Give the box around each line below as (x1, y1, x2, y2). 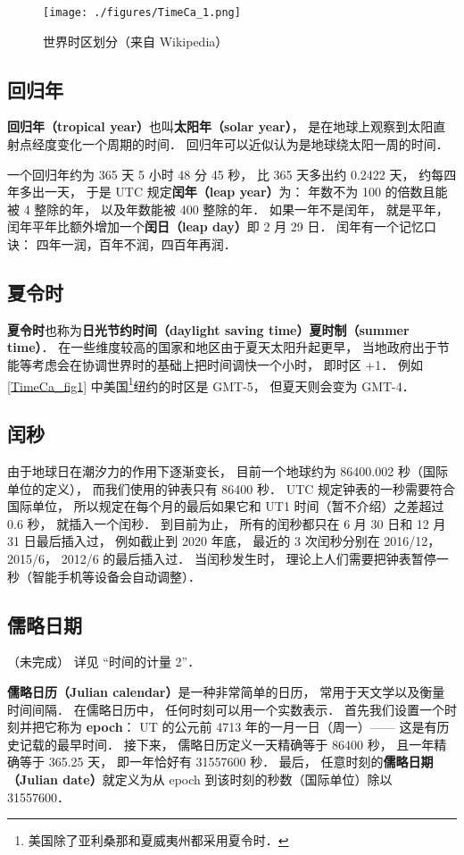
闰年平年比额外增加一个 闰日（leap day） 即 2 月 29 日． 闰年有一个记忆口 (7, 217, 437, 236)
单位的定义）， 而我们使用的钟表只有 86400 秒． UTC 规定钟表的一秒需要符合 (7, 479, 456, 498)
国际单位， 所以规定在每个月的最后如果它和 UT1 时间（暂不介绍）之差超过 (7, 497, 444, 516)
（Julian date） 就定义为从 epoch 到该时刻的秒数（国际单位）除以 (7, 769, 393, 788)
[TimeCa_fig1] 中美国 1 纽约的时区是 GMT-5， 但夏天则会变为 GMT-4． (7, 373, 415, 395)
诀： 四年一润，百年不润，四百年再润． (7, 235, 236, 254)
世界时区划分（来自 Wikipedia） (43, 31, 228, 50)
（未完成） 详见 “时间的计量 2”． (7, 652, 201, 671)
